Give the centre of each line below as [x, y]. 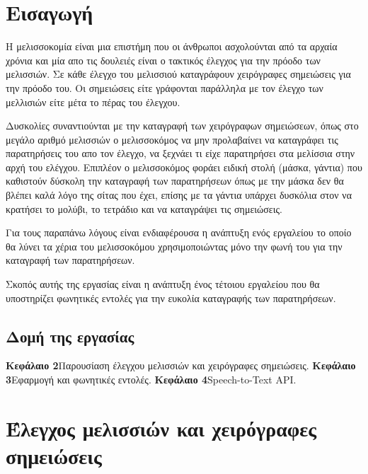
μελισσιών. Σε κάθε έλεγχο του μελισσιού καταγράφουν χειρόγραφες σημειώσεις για [178, 74]
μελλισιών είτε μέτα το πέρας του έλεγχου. [93, 102]
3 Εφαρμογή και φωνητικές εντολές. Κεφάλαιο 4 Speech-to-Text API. [151, 380]
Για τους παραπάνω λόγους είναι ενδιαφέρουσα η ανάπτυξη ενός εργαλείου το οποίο [179, 232]
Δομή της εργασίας [70, 336]
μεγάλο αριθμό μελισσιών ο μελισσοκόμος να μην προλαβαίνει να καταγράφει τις [172, 139]
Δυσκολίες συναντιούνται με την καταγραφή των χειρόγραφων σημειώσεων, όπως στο [182, 126]
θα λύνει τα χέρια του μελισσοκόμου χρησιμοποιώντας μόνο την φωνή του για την [174, 246]
